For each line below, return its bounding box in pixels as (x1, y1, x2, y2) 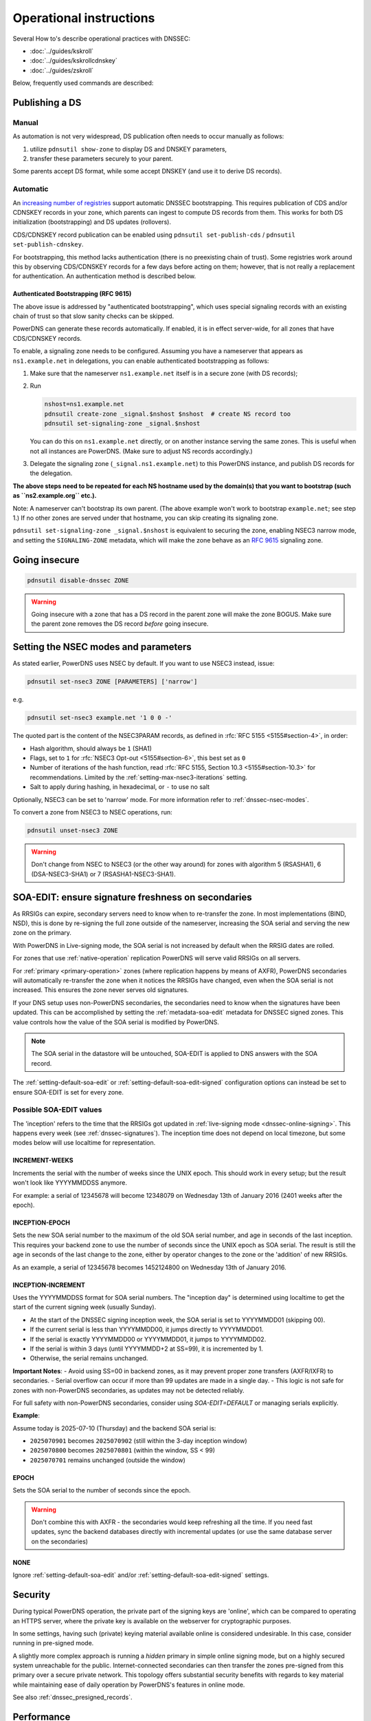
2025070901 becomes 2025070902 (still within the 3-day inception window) (30, 1437, 247, 1445)
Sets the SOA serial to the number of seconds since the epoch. (12, 1486, 191, 1495)
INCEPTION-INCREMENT (12, 1280, 86, 1289)
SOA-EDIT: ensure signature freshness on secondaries (12, 891, 252, 903)
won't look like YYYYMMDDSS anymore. (12, 1179, 127, 1187)
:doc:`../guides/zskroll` (30, 66, 94, 74)
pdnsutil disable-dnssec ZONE (27, 576, 129, 584)
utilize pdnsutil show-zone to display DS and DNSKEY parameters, (30, 145, 227, 153)
